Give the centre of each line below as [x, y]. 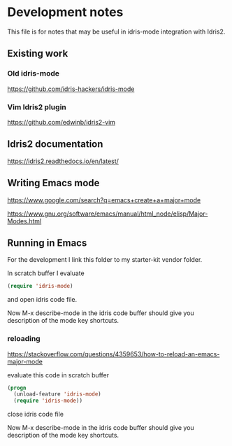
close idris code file [36, 414]
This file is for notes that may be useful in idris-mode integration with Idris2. [116, 32]
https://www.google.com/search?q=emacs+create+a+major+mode [104, 200]
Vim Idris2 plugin [37, 107]
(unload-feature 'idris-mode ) [57, 394]
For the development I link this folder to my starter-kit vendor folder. [105, 260]
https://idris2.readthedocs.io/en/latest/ [63, 161]
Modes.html [24, 221]
